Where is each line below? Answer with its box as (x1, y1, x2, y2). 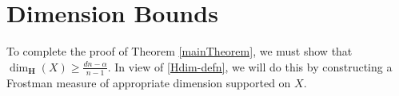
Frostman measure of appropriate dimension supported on (6, 74, 291, 90)
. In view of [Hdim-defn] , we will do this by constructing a (107, 58, 393, 75)
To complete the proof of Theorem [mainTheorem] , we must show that (6, 43, 353, 60)
